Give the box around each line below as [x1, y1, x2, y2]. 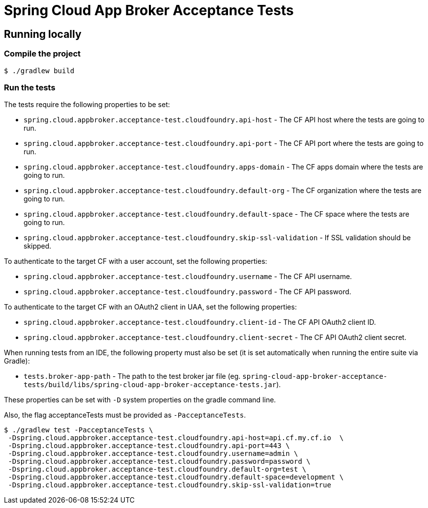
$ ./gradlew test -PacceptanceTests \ [4, 426, 153, 434]
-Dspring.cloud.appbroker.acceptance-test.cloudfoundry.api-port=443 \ [8, 442, 290, 450]
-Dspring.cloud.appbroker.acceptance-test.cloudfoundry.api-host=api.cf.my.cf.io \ [8, 434, 344, 442]
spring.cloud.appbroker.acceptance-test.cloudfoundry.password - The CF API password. [24, 287, 351, 296]
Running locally [4, 28, 82, 40]
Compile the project [4, 49, 81, 59]
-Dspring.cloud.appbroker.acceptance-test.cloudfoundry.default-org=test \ [8, 465, 307, 474]
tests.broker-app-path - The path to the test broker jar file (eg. [24, 372, 241, 381]
